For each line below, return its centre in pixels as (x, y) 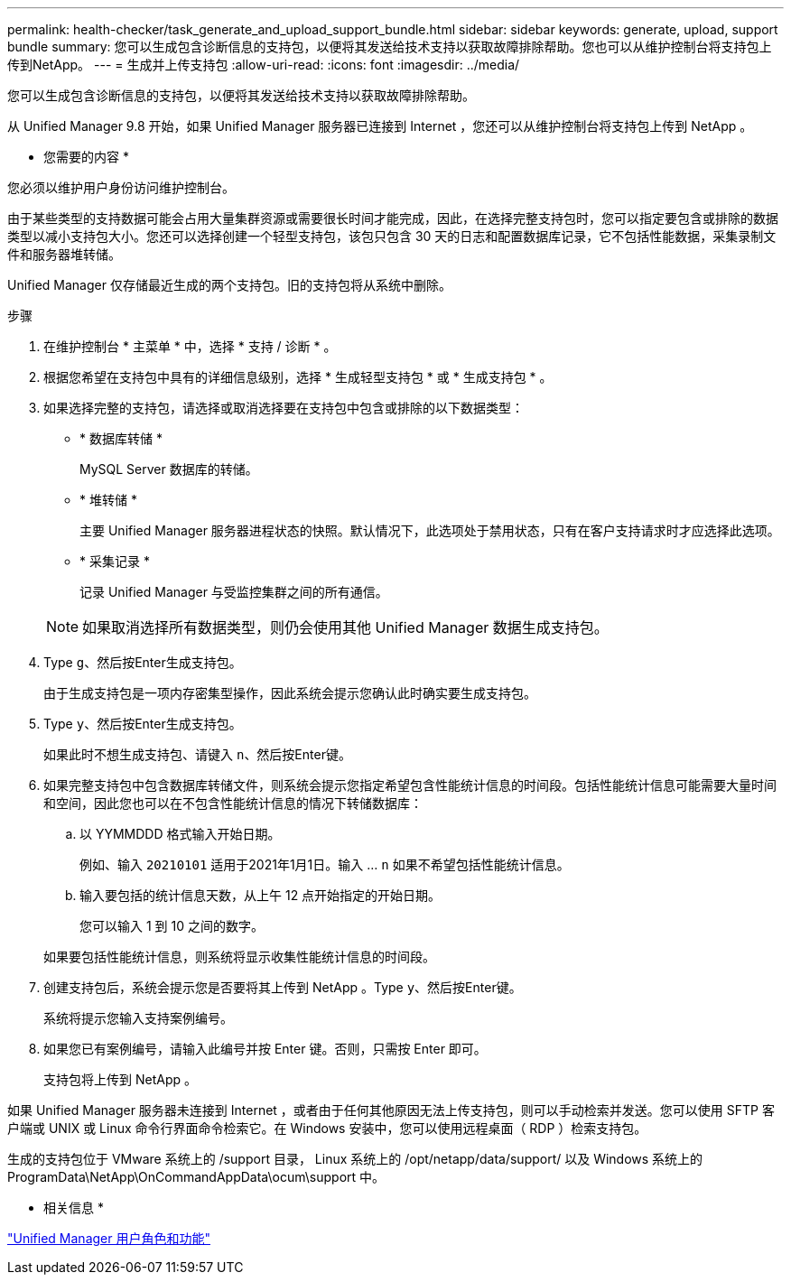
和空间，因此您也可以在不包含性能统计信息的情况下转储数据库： (233, 803)
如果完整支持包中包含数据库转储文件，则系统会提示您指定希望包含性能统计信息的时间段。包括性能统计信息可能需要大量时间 (410, 785)
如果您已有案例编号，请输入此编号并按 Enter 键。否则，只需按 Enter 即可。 (265, 1049)
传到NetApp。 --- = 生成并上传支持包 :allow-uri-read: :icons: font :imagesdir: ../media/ (264, 65)
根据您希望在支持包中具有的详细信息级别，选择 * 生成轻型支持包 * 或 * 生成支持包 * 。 (298, 377)
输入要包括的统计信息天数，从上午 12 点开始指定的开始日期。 (261, 895)
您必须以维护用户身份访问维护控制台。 (121, 187)
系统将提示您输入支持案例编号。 (138, 1018)
